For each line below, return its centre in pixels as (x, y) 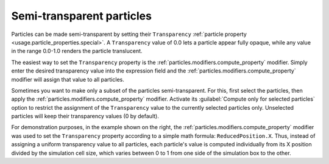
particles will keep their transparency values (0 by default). (85, 116)
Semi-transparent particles (82, 16)
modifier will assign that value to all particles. (68, 79)
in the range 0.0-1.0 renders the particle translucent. (77, 51)
